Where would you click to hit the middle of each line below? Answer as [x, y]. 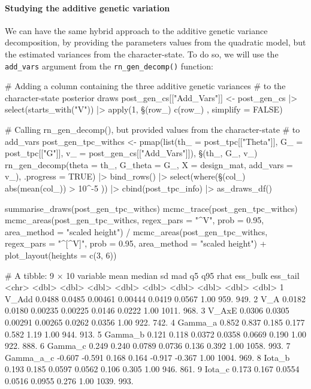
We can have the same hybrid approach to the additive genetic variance [136, 30]
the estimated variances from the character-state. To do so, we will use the [142, 54]
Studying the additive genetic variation [87, 7]
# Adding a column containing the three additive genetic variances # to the [145, 86]
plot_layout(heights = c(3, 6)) [61, 255]
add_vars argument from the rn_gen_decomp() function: [109, 66]
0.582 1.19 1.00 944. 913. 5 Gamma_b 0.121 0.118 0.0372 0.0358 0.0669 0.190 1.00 [155, 334]
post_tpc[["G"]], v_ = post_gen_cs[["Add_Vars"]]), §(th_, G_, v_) [131, 153]
